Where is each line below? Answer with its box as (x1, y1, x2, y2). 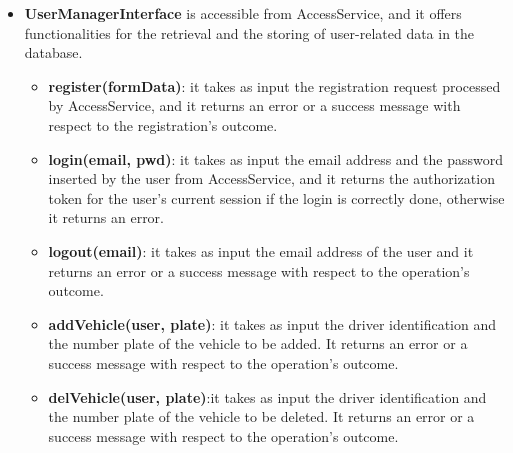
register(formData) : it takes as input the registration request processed (48, 75, 501, 96)
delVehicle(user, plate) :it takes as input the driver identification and (48, 386, 487, 407)
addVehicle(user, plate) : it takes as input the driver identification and (48, 313, 497, 334)
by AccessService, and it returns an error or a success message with (48, 95, 461, 116)
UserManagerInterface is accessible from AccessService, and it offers (24, 3, 462, 23)
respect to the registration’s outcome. (48, 114, 278, 135)
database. (24, 42, 83, 63)
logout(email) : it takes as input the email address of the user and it (48, 240, 474, 261)
